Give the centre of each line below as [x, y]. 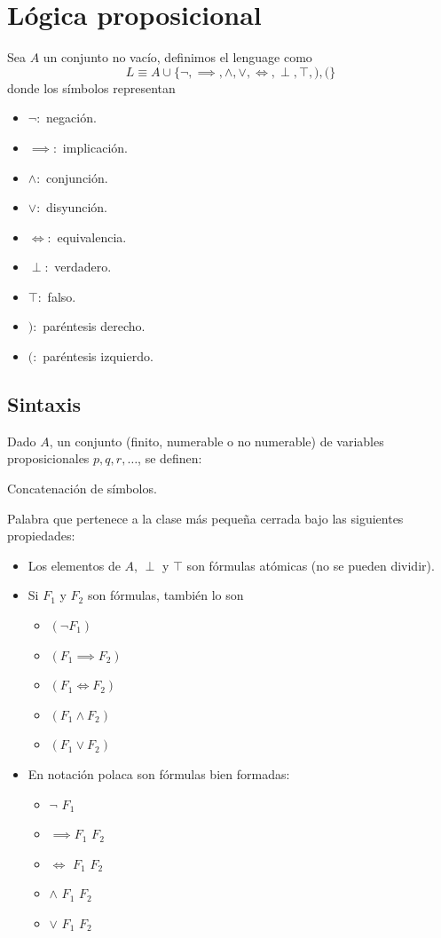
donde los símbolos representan [91, 87]
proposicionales [48, 458]
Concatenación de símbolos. [82, 489]
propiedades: [41, 536]
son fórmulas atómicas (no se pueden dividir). [311, 565]
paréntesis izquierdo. [98, 356]
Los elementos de [74, 565]
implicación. [95, 147]
